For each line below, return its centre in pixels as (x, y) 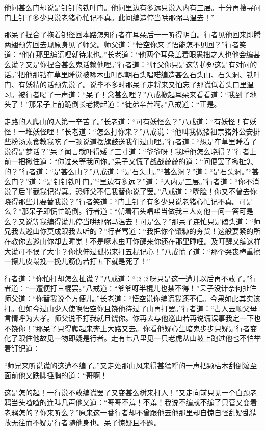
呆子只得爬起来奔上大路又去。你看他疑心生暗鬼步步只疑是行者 (147, 328)
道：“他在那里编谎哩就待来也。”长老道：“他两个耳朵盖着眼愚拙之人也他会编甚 (132, 54)
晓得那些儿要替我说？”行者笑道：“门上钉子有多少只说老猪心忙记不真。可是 (129, 201)
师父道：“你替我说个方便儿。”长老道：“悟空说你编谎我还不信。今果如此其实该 (132, 298)
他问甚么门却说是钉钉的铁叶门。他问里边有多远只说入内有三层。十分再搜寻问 (132, 7)
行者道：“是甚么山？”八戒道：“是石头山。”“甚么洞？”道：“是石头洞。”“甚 (140, 171)
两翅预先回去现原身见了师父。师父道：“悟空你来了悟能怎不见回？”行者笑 (125, 44)
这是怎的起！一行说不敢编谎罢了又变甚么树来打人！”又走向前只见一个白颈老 (131, 392)
